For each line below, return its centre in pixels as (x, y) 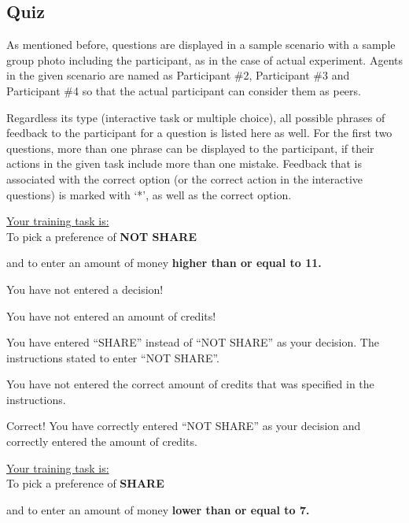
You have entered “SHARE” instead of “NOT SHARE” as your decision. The (193, 342)
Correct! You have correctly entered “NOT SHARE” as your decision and (184, 426)
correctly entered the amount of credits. (102, 441)
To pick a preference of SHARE (85, 483)
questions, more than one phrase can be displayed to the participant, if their (190, 148)
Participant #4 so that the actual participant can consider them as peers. (184, 90)
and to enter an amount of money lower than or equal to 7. (158, 509)
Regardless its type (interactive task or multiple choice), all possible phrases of (196, 117)
